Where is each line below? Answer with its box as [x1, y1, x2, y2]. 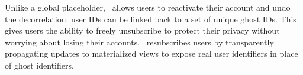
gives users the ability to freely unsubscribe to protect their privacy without [5, 24, 280, 37]
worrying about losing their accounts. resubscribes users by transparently [5, 35, 274, 48]
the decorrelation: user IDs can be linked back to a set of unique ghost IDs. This [5, 12, 296, 25]
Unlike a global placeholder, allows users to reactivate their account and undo [5, 1, 291, 13]
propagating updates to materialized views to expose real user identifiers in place [5, 47, 298, 60]
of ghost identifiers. [5, 58, 74, 71]
